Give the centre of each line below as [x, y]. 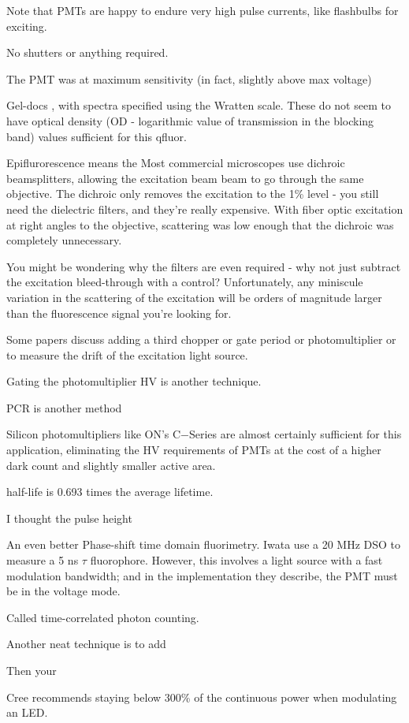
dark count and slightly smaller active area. [111, 465]
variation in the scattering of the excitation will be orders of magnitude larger [194, 297]
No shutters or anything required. [87, 52]
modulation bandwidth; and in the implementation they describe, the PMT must [202, 575]
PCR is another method [64, 407]
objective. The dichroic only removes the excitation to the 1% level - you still [193, 194]
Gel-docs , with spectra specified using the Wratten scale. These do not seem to [199, 105]
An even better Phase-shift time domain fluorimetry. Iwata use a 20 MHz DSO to [204, 544]
